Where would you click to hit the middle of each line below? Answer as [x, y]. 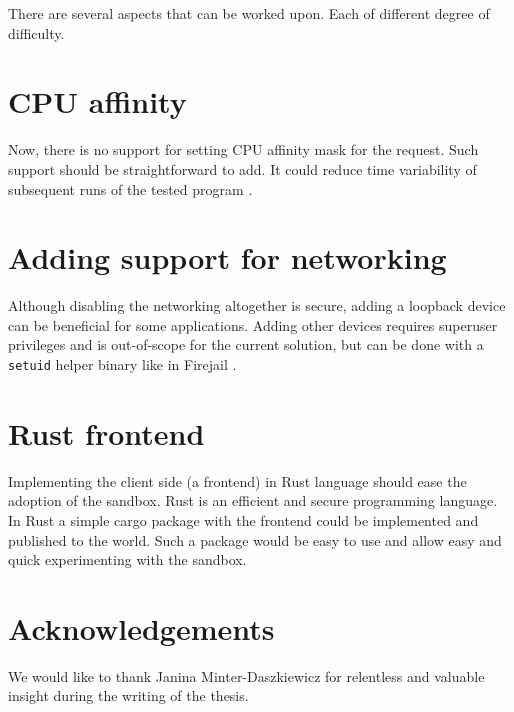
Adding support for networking [227, 257]
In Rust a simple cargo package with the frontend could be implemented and [243, 519]
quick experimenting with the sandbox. [127, 559]
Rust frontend [106, 432]
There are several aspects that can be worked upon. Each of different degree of [249, 13]
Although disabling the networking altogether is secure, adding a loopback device [257, 305]
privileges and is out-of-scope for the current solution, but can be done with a [246, 344]
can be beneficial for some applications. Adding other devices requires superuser [253, 324]
